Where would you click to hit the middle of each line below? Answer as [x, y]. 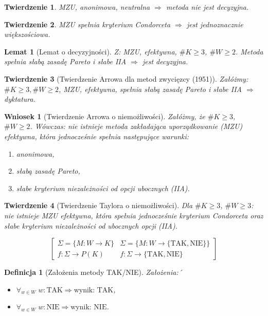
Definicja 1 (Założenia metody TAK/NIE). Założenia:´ [93, 272]
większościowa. [27, 34]
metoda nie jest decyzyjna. [207, 7]
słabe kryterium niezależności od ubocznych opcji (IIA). [91, 225]
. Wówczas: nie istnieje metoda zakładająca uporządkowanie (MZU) [136, 126]
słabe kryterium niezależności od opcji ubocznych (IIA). [103, 188]
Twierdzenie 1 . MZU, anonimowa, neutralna [77, 7]
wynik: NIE [89, 308]
